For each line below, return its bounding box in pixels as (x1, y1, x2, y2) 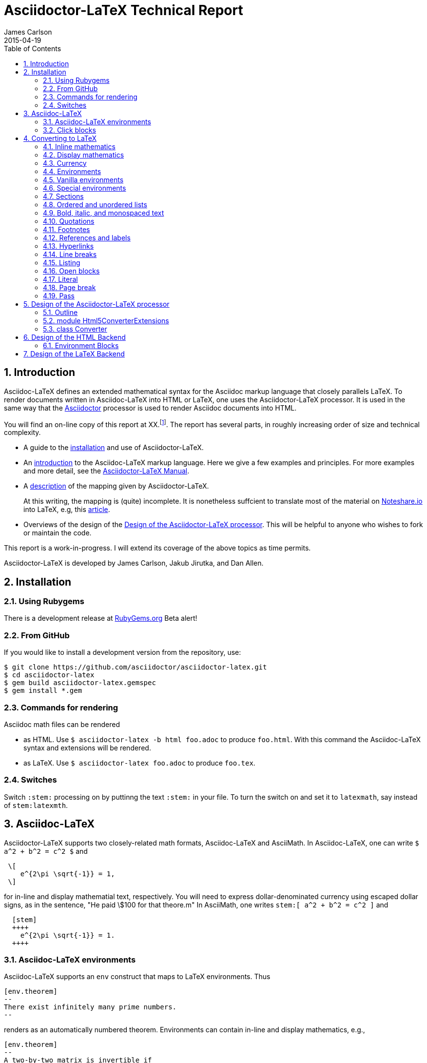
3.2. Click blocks (43, 125, 96, 134)
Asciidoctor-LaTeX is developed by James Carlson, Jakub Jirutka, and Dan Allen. (4, 559, 264, 568)
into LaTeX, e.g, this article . (23, 505, 110, 514)
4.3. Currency (43, 158, 87, 167)
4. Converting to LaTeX (23, 134, 97, 142)
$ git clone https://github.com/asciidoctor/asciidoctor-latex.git (4, 663, 267, 671)
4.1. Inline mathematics (43, 142, 116, 151)
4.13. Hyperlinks (43, 241, 94, 250)
